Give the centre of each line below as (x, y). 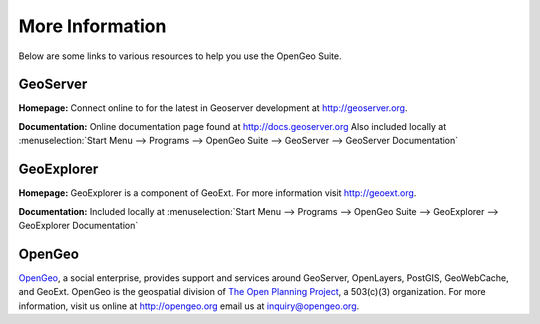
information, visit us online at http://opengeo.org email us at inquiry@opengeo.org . (189, 306)
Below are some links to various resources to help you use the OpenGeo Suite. (180, 56)
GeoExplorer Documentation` (78, 225)
